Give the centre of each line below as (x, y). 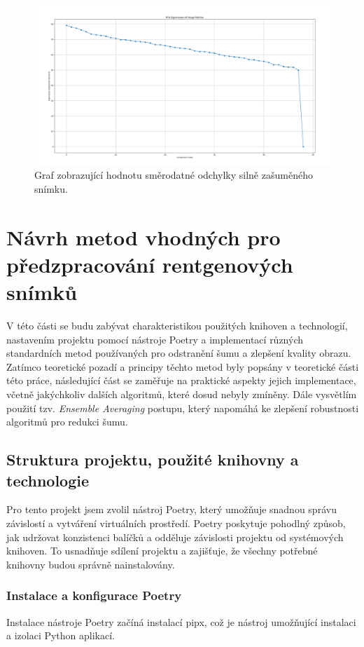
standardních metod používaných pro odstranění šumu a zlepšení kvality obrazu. (179, 353)
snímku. (51, 188)
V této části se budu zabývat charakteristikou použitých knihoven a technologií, (177, 326)
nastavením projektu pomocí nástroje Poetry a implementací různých (155, 339)
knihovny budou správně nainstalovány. (91, 564)
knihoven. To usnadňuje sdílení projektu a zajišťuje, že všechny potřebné (162, 551)
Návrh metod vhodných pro (143, 237)
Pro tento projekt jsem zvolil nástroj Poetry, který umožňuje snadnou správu (171, 509)
